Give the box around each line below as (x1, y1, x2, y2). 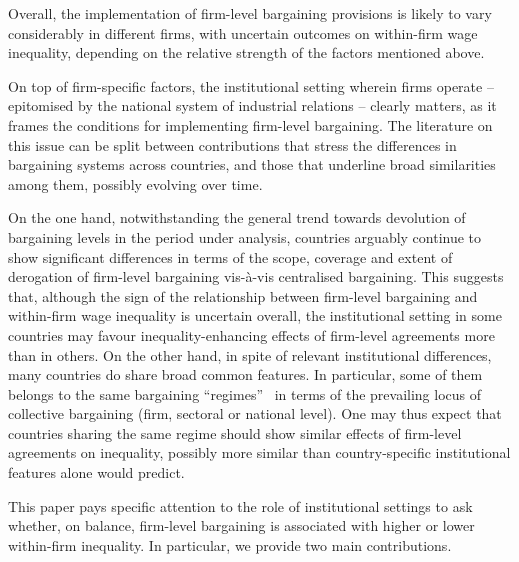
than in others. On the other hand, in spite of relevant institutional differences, (8, 344, 492, 365)
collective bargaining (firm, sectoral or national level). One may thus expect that (8, 403, 502, 424)
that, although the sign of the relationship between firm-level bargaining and (8, 285, 478, 306)
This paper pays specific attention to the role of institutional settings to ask (8, 495, 473, 516)
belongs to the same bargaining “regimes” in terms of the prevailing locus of (8, 383, 482, 404)
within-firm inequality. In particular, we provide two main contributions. (8, 534, 452, 555)
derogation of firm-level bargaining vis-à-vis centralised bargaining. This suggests (8, 266, 504, 287)
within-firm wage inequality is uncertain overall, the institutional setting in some (8, 305, 502, 326)
